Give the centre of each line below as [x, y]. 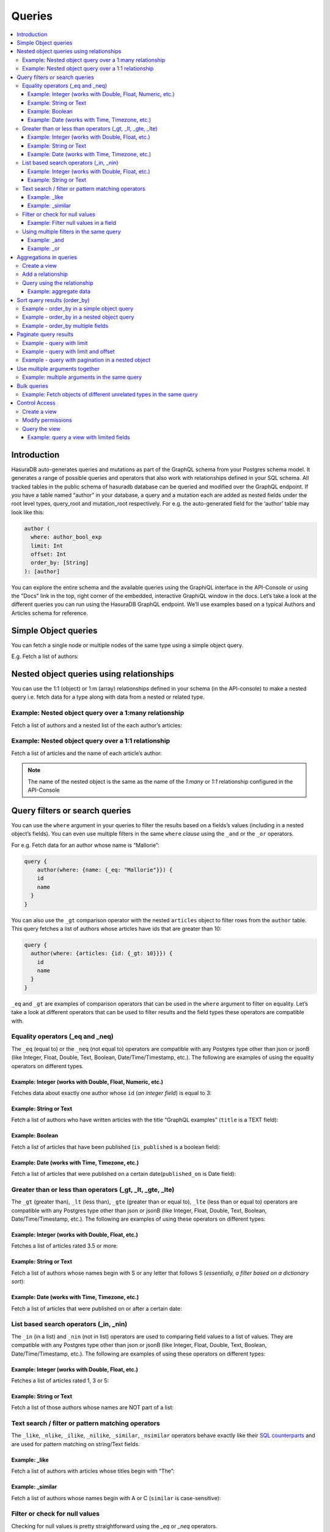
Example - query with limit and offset [69, 351]
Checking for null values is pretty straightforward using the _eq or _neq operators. [114, 1526]
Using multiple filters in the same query [72, 231]
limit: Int [47, 546]
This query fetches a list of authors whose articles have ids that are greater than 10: [116, 928]
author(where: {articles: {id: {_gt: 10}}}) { [102, 954]
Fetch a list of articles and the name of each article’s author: [86, 753]
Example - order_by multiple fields [65, 325]
